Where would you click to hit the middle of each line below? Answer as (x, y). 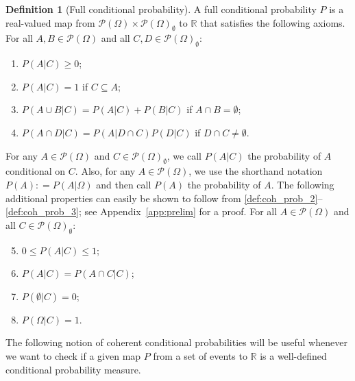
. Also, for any (105, 171)
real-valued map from (50, 22)
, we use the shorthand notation (256, 171)
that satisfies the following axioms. (273, 22)
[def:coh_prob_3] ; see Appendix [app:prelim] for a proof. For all (142, 211)
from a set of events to (200, 355)
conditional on (36, 171)
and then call (124, 184)
